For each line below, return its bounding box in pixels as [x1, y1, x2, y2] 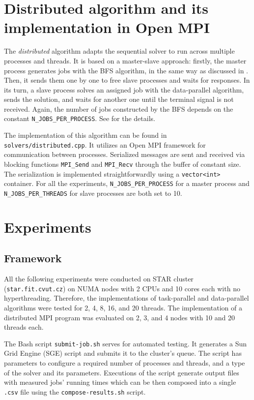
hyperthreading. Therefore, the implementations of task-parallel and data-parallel [4, 293, 249, 303]
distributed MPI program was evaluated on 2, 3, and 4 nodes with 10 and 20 [4, 312, 235, 322]
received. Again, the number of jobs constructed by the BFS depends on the [4, 103, 233, 114]
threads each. [4, 322, 44, 332]
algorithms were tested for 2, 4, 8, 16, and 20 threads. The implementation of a [4, 303, 242, 313]
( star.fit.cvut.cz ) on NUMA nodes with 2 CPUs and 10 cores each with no [4, 283, 240, 293]
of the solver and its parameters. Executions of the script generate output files [4, 367, 239, 377]
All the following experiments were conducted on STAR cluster [4, 274, 194, 284]
